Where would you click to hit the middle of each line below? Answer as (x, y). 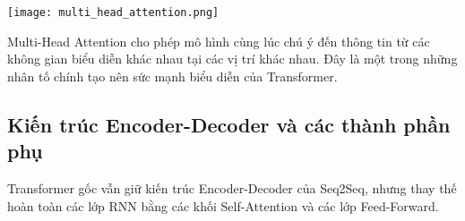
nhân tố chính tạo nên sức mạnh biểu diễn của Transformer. (172, 76)
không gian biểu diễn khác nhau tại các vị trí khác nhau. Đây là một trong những (232, 59)
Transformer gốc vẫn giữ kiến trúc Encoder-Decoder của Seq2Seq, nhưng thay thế (232, 188)
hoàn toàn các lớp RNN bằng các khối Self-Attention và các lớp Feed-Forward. (223, 205)
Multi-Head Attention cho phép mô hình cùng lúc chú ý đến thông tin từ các (219, 41)
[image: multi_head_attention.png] (113, 13)
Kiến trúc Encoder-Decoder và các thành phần (229, 124)
